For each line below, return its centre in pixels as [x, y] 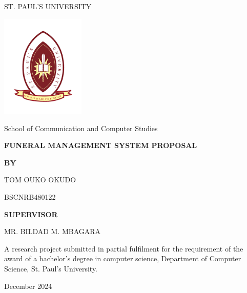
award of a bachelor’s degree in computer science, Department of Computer [123, 258]
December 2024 [28, 286]
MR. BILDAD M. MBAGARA [53, 231]
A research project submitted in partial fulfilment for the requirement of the [124, 248]
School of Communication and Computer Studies [81, 128]
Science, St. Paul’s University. [51, 268]
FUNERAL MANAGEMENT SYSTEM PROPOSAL [101, 145]
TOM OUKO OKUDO [40, 180]
